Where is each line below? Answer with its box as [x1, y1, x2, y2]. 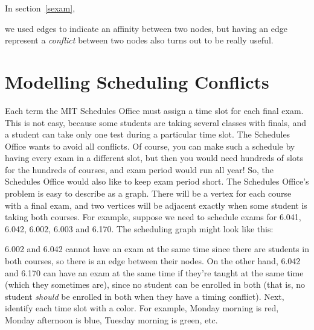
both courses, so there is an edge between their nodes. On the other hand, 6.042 [5, 255, 301, 267]
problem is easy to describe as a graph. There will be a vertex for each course [5, 187, 292, 200]
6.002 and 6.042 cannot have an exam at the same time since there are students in [5, 243, 309, 255]
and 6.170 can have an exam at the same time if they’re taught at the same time [5, 266, 304, 279]
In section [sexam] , [5, 2, 75, 14]
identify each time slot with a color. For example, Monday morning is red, [5, 302, 279, 314]
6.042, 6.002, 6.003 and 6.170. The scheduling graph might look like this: [5, 222, 274, 235]
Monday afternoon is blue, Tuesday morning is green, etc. [5, 314, 218, 326]
